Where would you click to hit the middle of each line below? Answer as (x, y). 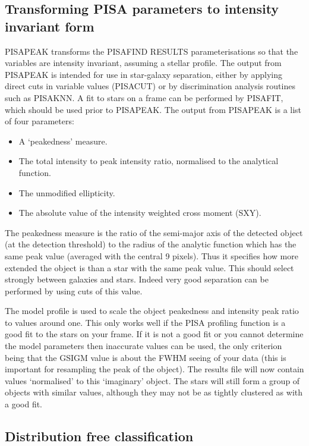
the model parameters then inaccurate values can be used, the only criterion (144, 346)
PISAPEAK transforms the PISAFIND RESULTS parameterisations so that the (152, 51)
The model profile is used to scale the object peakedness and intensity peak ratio (152, 311)
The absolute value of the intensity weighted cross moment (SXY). (140, 213)
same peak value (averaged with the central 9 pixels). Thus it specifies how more (152, 255)
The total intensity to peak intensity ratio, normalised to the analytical (149, 161)
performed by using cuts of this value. (74, 290)
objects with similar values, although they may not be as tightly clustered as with (154, 392)
